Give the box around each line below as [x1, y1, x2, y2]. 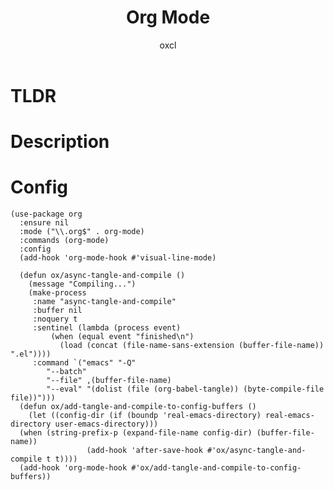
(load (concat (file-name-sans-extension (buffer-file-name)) [59, 341, 325, 351]
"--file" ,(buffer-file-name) [46, 376, 172, 386]
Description [10, 131, 110, 153]
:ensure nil [19, 218, 70, 228]
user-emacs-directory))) [54, 419, 159, 430]
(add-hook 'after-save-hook [86, 446, 203, 456]
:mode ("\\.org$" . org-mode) [19, 227, 145, 237]
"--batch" [46, 367, 87, 377]
